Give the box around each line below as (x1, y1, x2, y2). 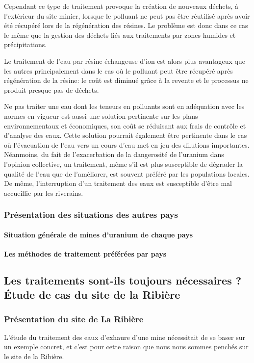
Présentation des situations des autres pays (4, 208, 178, 221)
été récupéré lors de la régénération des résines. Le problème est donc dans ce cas (4, 20, 248, 30)
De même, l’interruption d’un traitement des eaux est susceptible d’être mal (4, 178, 232, 188)
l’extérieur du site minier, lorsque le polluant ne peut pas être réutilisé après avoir (4, 10, 250, 21)
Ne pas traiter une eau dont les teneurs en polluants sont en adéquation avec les (4, 101, 245, 111)
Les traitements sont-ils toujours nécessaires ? (4, 272, 242, 287)
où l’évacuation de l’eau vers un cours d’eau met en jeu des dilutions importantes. (4, 139, 250, 150)
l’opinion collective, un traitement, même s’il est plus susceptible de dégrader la (4, 158, 243, 169)
